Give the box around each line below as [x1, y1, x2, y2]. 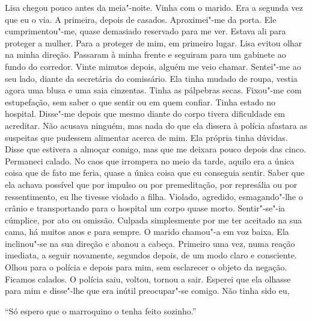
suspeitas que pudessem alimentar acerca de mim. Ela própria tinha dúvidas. [5, 131, 288, 143]
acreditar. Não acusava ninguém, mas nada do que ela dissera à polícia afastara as [5, 119, 308, 131]
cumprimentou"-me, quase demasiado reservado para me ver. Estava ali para [5, 25, 286, 37]
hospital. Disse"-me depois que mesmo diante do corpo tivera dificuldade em [5, 107, 285, 120]
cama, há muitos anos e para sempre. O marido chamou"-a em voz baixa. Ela [5, 225, 289, 238]
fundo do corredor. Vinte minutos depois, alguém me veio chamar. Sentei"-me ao [5, 60, 301, 72]
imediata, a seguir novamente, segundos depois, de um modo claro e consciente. [5, 249, 297, 261]
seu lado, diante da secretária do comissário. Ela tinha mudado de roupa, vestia [5, 72, 298, 84]
